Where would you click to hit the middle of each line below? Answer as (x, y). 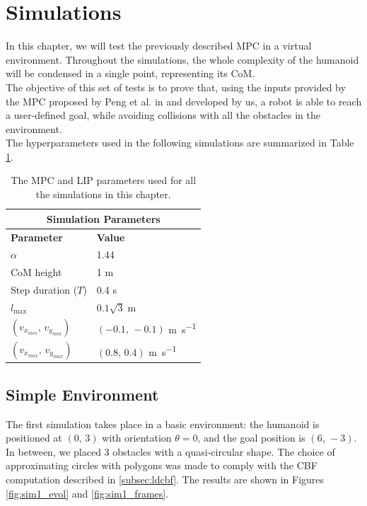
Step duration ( (44, 290)
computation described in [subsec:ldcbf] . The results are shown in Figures (165, 479)
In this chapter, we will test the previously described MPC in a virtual (159, 46)
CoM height (36, 272)
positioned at (34, 438)
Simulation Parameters (103, 218)
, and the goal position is (251, 438)
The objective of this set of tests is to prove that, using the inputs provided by (176, 87)
